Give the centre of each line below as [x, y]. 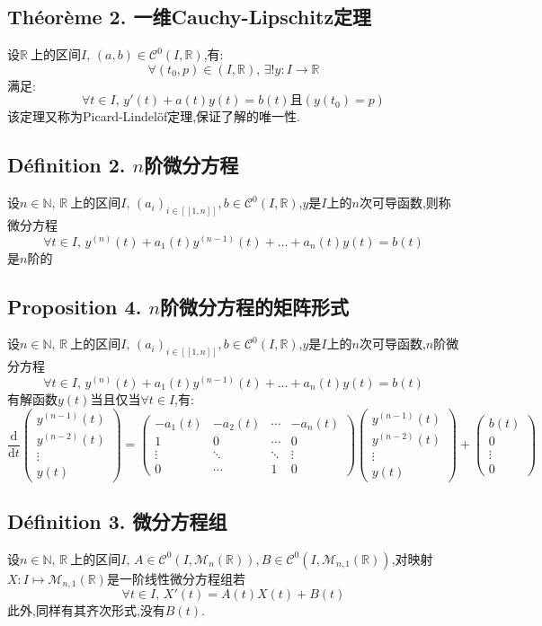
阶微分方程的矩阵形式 [254, 306]
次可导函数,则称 [405, 203]
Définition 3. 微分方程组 [117, 521]
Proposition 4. [75, 306]
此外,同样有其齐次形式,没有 [86, 610]
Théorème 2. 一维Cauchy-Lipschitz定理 [190, 17]
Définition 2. [67, 165]
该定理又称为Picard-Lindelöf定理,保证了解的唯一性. [154, 116]
